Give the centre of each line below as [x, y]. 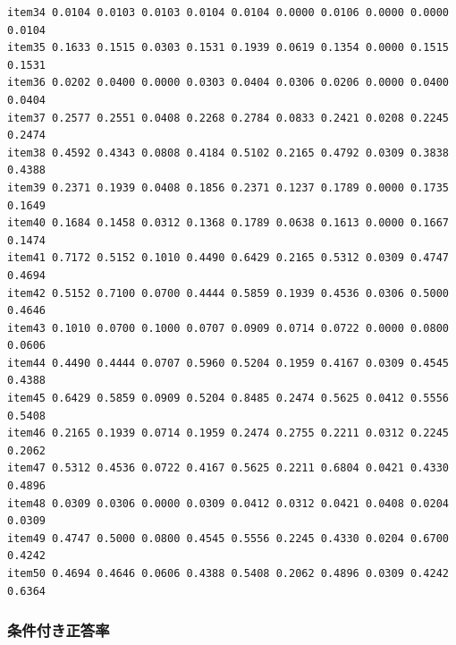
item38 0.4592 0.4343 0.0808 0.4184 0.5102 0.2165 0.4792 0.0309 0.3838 [228, 153]
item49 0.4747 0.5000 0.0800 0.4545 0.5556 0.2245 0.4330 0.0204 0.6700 [228, 538]
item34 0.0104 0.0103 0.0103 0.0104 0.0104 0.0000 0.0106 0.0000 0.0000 [228, 13]
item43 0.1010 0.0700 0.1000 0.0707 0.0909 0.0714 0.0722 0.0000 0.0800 [228, 328]
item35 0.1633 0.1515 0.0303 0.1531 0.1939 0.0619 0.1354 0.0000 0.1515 [228, 48]
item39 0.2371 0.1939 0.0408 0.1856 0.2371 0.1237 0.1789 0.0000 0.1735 [228, 187]
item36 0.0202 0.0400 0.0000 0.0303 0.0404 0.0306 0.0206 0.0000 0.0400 [228, 83]
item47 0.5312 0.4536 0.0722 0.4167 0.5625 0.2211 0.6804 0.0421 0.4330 [228, 468]
